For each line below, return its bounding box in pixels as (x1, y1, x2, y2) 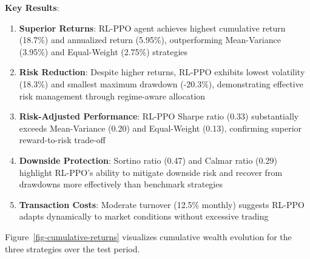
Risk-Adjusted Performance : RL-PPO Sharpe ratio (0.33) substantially (19, 110, 299, 123)
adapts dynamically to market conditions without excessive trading (19, 210, 269, 223)
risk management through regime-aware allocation (19, 89, 206, 102)
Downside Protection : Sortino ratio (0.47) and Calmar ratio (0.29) (19, 153, 277, 166)
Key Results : (5, 1, 59, 13)
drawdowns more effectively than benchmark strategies (19, 178, 223, 190)
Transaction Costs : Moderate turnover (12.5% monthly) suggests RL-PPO (19, 198, 305, 210)
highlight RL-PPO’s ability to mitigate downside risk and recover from (19, 166, 283, 178)
